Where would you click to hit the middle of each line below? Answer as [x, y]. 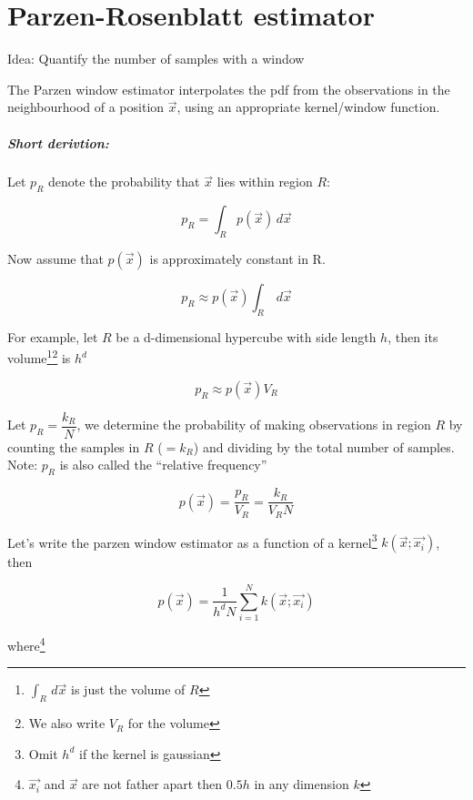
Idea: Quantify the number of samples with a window [156, 59]
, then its [413, 336]
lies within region [265, 182]
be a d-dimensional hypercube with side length [246, 336]
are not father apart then [152, 784]
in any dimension [302, 784]
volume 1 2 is [39, 357]
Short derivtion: [58, 142]
